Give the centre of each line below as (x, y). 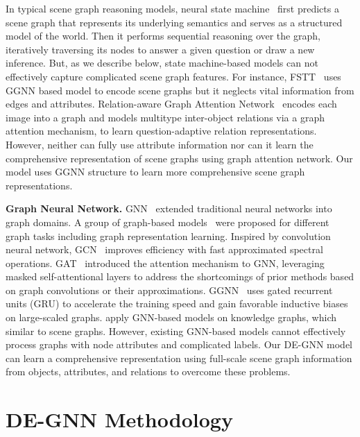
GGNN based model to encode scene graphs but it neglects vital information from (180, 90)
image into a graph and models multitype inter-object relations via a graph (165, 117)
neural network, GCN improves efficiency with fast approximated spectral (164, 249)
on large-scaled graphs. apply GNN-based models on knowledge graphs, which (171, 317)
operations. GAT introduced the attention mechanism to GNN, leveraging (165, 263)
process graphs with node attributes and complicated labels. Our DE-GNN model (179, 344)
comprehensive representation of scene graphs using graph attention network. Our (179, 158)
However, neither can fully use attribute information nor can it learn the (160, 144)
